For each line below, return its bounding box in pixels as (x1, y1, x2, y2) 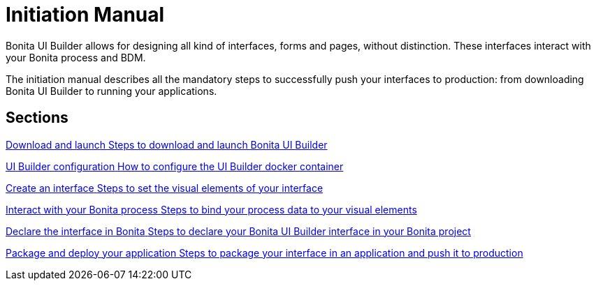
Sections (6, 109, 68, 127)
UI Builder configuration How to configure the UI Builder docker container (6, 160, 344, 172)
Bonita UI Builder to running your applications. (6, 84, 217, 97)
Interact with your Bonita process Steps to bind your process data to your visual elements (6, 203, 417, 216)
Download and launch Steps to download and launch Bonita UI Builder (6, 138, 328, 151)
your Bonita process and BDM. (6, 51, 146, 63)
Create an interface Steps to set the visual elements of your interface (6, 181, 324, 194)
